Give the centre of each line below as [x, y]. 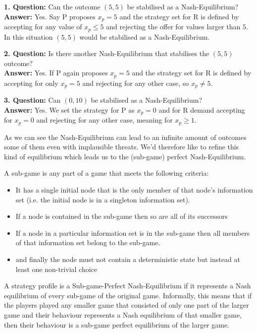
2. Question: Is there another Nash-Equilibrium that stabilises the [107, 53]
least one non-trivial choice [56, 269]
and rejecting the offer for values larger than [173, 27]
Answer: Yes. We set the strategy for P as [69, 109]
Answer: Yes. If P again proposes [56, 73]
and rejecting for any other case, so [136, 83]
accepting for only [31, 83]
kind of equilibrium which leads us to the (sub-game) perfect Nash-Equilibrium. [125, 156]
